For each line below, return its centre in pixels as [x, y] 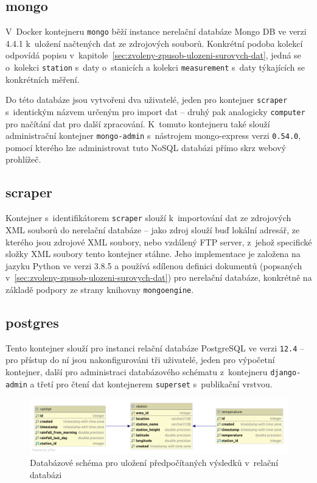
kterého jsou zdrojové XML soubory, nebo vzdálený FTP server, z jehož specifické [159, 241]
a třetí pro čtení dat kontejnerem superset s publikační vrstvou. [151, 383]
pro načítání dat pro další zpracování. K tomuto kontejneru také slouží [138, 123]
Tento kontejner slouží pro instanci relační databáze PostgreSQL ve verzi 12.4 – [155, 347]
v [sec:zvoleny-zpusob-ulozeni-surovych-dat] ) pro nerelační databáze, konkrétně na [159, 277]
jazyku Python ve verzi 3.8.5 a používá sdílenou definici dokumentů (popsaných [154, 265]
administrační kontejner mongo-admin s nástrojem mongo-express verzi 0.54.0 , [153, 136]
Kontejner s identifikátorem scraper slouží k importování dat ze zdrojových [148, 218]
